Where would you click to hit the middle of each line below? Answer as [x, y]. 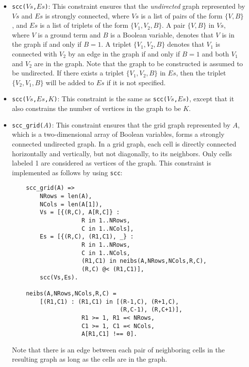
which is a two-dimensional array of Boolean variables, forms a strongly [118, 134]
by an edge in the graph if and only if [124, 54]
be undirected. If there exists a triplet [68, 73]
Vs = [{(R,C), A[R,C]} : [80, 212]
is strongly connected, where [87, 15]
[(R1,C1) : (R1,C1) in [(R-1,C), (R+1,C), [109, 302]
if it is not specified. [136, 82]
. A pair [174, 25]
